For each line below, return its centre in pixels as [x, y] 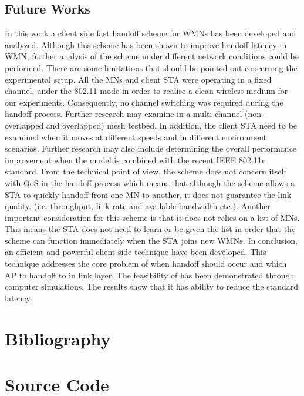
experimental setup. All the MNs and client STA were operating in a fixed [138, 79]
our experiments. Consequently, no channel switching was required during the [144, 102]
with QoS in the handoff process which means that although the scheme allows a [150, 182]
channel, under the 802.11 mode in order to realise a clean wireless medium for [146, 91]
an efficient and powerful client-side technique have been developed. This [136, 252]
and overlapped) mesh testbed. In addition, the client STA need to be [172, 125]
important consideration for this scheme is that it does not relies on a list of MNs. [152, 217]
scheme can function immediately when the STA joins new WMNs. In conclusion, [151, 240]
